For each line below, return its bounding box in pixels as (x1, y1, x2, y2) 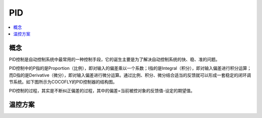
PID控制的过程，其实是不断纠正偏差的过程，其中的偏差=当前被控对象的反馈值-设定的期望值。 (9, 88, 195, 94)
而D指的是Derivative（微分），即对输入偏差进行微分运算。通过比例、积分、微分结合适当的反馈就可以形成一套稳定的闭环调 (9, 72, 251, 78)
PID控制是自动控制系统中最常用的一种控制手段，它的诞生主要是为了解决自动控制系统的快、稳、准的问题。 (9, 56, 220, 62)
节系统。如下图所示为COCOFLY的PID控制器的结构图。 (9, 79, 117, 85)
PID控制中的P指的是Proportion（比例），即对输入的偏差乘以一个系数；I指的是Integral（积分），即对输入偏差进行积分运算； (9, 66, 252, 71)
